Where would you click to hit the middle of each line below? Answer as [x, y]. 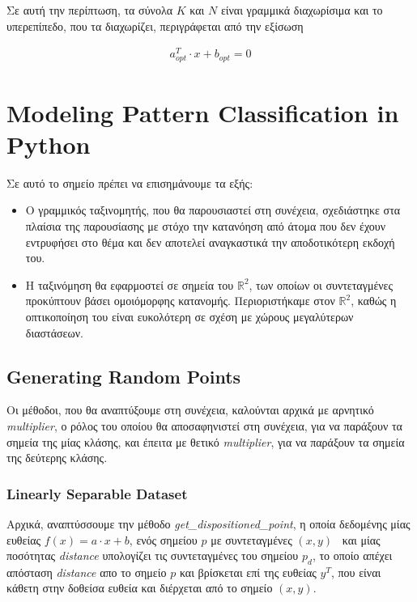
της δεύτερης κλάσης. [57, 458]
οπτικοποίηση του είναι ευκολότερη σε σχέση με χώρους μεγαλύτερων [189, 316]
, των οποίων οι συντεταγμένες [321, 284]
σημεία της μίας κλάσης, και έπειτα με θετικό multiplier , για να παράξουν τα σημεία [206, 441]
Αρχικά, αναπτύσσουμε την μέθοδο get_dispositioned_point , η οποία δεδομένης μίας [208, 523]
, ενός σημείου [163, 539]
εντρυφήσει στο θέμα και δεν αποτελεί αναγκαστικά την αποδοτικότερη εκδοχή [210, 242]
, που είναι [356, 572]
